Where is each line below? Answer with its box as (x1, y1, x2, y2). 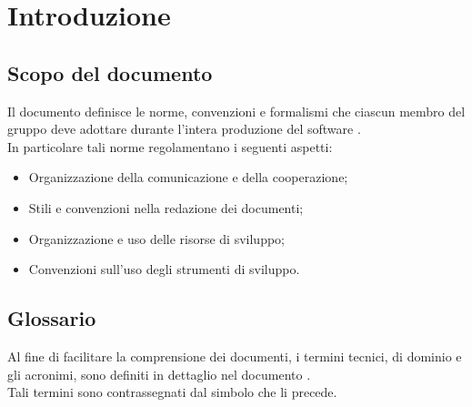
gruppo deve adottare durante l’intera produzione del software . (7, 119, 361, 138)
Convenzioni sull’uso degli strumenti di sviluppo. (28, 259, 300, 279)
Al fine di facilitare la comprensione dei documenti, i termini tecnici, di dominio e (7, 346, 462, 365)
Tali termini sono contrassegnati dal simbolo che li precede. (7, 382, 337, 402)
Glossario (7, 304, 96, 332)
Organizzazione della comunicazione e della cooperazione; (28, 168, 348, 187)
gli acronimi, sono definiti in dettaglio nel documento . (7, 364, 311, 383)
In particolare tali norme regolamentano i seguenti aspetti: (7, 137, 333, 156)
